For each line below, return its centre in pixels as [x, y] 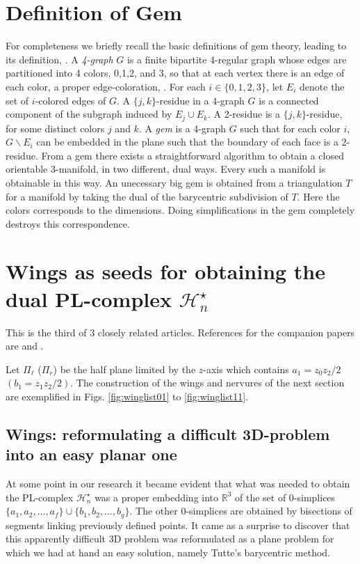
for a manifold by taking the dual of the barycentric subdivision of [147, 196]
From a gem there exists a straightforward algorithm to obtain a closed [193, 155]
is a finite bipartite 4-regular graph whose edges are [237, 59]
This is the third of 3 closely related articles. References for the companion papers [180, 332]
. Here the [318, 196]
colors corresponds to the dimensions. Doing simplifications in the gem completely [180, 210]
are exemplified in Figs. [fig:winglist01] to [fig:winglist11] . [127, 396]
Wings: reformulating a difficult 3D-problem [168, 433]
